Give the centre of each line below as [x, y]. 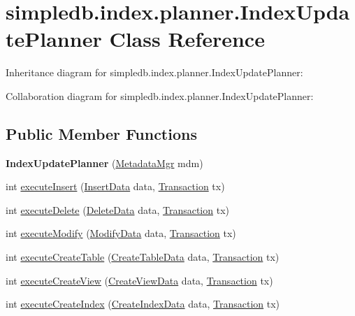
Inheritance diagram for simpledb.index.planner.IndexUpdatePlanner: [154, 72]
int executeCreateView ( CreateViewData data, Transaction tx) [139, 280]
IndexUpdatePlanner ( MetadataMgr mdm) [104, 163]
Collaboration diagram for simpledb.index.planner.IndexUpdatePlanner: [160, 95]
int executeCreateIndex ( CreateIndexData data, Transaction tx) [143, 304]
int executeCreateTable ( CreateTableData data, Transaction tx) [143, 257]
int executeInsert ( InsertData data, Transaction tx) [115, 186]
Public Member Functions [101, 133]
